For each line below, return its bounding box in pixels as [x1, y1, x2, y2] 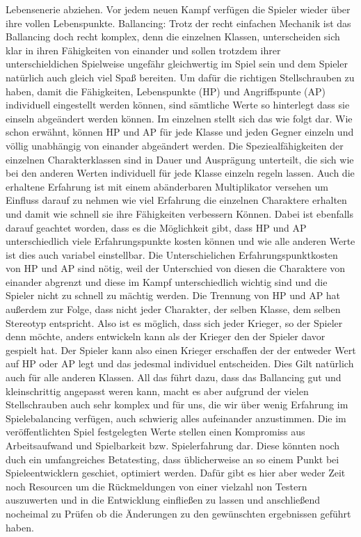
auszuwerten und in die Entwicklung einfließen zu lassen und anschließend [6, 492, 321, 507]
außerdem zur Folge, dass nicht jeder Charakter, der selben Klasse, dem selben [6, 302, 341, 316]
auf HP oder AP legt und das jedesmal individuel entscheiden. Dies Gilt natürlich [6, 356, 354, 371]
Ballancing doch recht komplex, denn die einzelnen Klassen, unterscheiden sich [6, 29, 340, 44]
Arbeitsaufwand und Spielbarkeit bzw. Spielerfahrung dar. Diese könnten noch [6, 438, 340, 452]
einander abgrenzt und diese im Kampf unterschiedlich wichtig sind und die [6, 274, 328, 289]
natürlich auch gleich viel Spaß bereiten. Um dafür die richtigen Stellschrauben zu [6, 70, 355, 84]
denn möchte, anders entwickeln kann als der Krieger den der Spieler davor [6, 329, 326, 344]
